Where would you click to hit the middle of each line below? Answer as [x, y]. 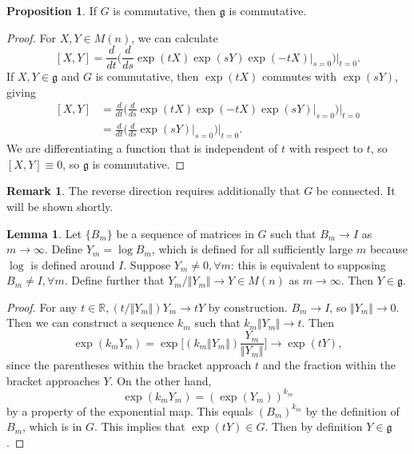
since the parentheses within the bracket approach [129, 365]
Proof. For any [42, 307]
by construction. [248, 307]
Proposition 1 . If [52, 10]
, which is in [52, 426]
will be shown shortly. [60, 206]
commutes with [300, 76]
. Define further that [114, 280]
